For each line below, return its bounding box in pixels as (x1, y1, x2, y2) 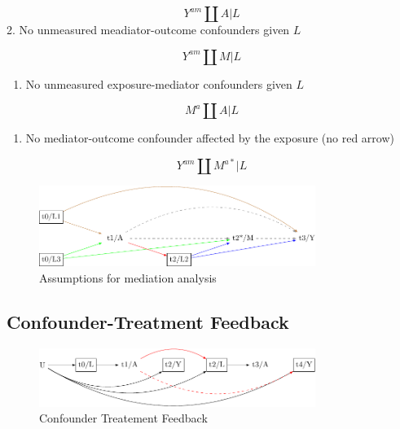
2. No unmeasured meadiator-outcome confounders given (7, 21, 290, 37)
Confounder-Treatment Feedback (7, 309, 289, 334)
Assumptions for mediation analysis (39, 269, 217, 286)
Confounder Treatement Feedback (39, 409, 208, 427)
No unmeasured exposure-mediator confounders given (25, 75, 292, 92)
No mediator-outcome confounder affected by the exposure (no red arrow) (25, 129, 394, 147)
